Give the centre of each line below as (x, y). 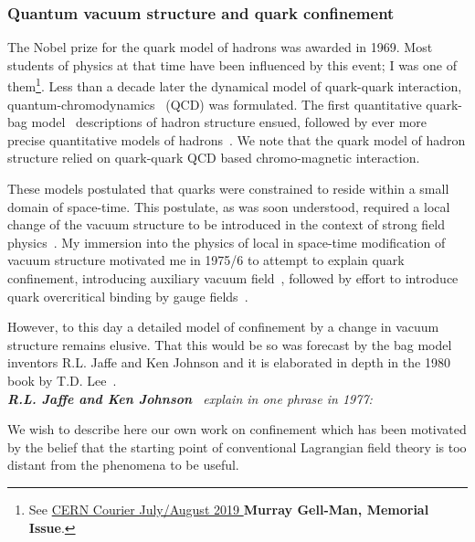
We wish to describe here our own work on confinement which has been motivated (237, 429)
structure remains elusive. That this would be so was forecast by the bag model (230, 344)
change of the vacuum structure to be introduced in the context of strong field (227, 224)
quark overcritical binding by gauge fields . (128, 296)
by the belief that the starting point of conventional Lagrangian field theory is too (237, 446)
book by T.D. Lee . (62, 380)
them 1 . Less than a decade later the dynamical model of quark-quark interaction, (235, 85)
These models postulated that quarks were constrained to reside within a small (228, 189)
